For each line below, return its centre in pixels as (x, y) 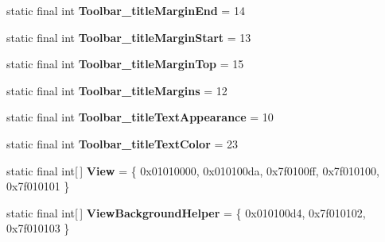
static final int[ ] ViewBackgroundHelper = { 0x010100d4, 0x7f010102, (186, 212)
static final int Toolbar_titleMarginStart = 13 (129, 37)
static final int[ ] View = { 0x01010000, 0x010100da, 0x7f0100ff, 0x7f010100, (193, 170)
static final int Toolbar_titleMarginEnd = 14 (126, 10)
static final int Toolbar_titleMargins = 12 (117, 90)
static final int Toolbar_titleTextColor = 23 (122, 143)
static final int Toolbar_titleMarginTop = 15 (125, 64)
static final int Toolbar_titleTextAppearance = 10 (140, 117)
